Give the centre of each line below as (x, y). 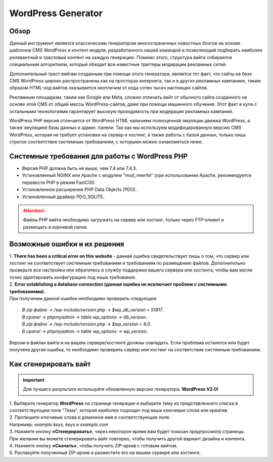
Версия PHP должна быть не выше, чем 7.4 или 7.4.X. (80, 168)
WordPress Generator (56, 13)
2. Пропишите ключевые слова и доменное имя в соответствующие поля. (90, 418)
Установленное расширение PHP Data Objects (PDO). (79, 190)
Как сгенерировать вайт (50, 364)
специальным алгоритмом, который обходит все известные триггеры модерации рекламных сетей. (118, 64)
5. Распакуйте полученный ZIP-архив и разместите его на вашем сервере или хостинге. (105, 453)
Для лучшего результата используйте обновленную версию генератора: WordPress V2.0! (121, 389)
